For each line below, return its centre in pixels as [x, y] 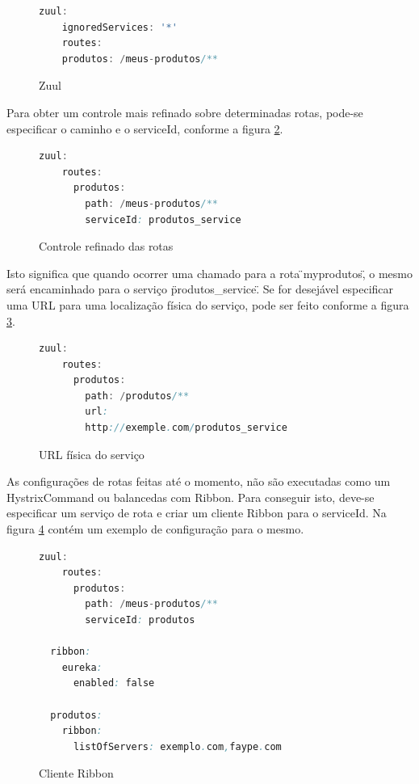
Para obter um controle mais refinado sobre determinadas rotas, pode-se [185, 112]
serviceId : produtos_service [163, 219]
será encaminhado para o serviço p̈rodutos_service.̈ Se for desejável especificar [200, 289]
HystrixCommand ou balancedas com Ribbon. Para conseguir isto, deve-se [191, 497]
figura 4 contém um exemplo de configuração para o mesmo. [155, 529]
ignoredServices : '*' [119, 27]
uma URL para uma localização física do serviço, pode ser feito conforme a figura [208, 304]
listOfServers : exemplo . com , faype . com [177, 746]
